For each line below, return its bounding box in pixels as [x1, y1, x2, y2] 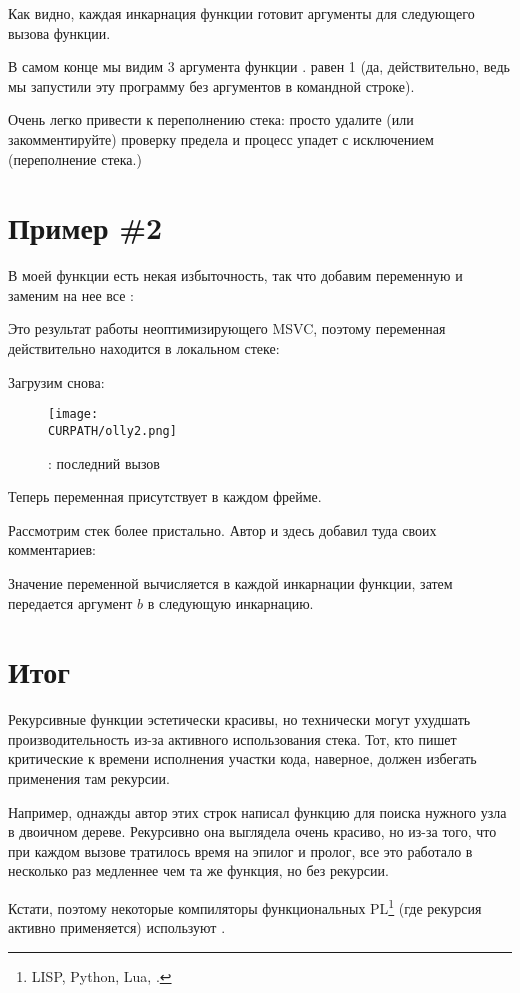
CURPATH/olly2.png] [48, 423, 177, 438]
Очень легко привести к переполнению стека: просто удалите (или [8, 109, 414, 130]
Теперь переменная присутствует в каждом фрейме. [8, 486, 322, 507]
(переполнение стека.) [8, 148, 142, 169]
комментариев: [8, 539, 96, 560]
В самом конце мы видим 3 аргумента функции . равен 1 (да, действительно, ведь [8, 56, 510, 77]
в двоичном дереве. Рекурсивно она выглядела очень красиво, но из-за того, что [8, 821, 497, 842]
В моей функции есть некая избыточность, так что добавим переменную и [8, 265, 463, 286]
